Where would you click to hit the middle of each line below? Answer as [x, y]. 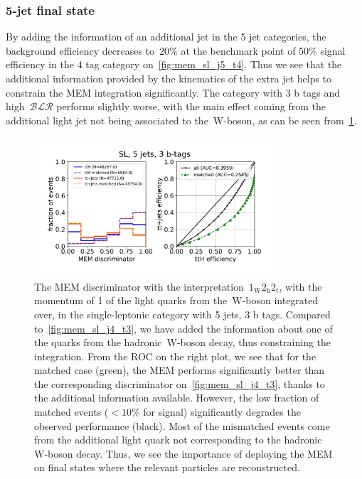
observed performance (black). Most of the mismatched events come [182, 425]
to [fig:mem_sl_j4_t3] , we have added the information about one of [183, 328]
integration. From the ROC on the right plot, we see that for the [175, 356]
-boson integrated [280, 300]
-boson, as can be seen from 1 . [290, 120]
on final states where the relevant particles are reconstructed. [167, 467]
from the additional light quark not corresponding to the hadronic [178, 440]
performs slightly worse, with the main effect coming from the [191, 106]
